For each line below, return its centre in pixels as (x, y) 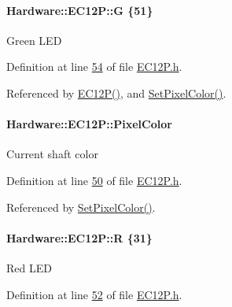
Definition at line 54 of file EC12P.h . (94, 67)
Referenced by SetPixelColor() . (81, 207)
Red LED (29, 267)
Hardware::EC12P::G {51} (80, 10)
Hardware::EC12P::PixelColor (89, 124)
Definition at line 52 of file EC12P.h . (94, 294)
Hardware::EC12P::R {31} (79, 237)
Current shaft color (52, 154)
